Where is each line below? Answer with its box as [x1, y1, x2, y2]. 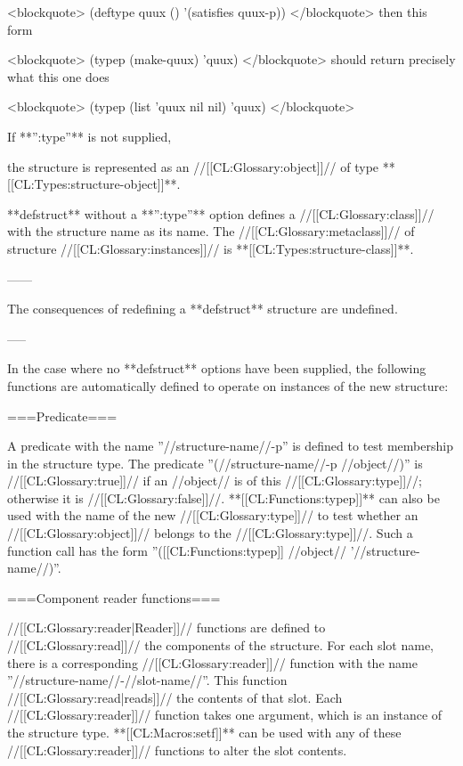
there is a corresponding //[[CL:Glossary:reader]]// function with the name [7, 653, 418, 672]
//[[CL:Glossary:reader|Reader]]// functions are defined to [7, 618, 326, 637]
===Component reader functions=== [7, 588, 221, 607]
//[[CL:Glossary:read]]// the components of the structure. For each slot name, [7, 636, 435, 655]
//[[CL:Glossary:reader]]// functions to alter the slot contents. [7, 740, 347, 759]
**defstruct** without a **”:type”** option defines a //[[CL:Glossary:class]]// [7, 204, 435, 223]
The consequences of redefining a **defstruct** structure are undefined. [7, 299, 398, 318]
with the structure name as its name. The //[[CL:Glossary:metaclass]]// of [7, 222, 415, 240]
